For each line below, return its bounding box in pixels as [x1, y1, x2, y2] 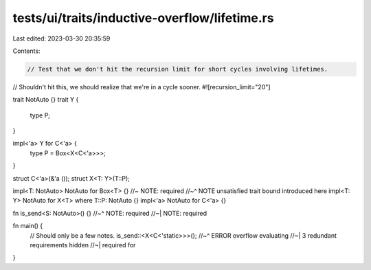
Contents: [12, 47, 41, 55]
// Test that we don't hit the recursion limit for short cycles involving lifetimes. [27, 65, 328, 73]
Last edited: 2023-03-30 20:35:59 [12, 34, 111, 43]
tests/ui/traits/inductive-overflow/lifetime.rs [12, 10, 274, 25]
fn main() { [12, 222, 43, 230]
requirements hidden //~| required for [30, 240, 136, 249]
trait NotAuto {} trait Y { [12, 95, 79, 104]
